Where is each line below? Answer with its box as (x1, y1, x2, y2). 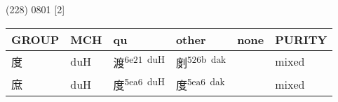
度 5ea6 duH (113, 74, 165, 94)
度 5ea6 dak (175, 74, 225, 94)
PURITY (275, 31, 327, 48)
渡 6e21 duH (113, 52, 165, 71)
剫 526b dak (175, 52, 227, 71)
